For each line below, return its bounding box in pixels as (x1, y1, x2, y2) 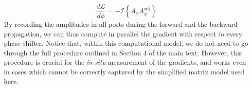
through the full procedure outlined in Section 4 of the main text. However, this (4, 47, 242, 57)
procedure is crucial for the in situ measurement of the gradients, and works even (4, 57, 246, 67)
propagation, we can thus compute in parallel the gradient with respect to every (4, 28, 242, 38)
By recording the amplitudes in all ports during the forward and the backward (4, 19, 238, 29)
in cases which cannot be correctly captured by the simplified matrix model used (4, 67, 244, 77)
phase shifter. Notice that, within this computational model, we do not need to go (4, 38, 248, 48)
